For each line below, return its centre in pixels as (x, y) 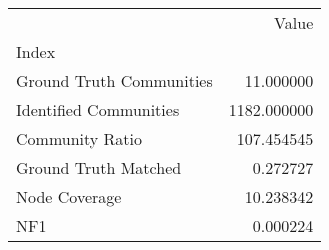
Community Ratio (79, 138)
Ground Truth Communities (114, 80)
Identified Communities (98, 109)
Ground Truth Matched (99, 167)
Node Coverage (69, 196)
